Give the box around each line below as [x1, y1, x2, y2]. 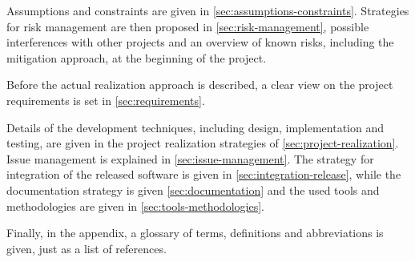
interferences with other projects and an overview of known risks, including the [6, 34, 394, 50]
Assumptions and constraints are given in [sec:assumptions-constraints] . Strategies [6, 2, 409, 18]
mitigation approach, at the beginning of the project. [6, 49, 267, 66]
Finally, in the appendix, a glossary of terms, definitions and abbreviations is [6, 224, 384, 241]
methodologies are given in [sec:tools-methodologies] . [6, 197, 264, 214]
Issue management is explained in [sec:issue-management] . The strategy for [6, 150, 374, 167]
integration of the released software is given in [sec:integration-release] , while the [6, 166, 401, 183]
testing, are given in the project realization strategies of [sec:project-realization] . [6, 135, 399, 151]
